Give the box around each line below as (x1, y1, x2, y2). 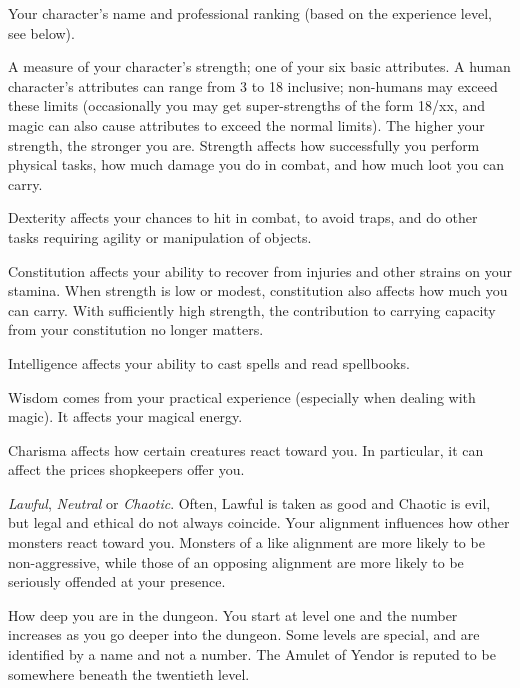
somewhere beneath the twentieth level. (8, 663, 250, 684)
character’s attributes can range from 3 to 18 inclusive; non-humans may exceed (8, 75, 498, 96)
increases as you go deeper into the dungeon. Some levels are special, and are (8, 624, 480, 645)
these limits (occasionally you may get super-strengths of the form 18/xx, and (8, 95, 485, 116)
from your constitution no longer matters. (8, 319, 264, 340)
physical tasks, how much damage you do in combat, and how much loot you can (8, 154, 505, 175)
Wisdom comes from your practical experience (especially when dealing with (8, 386, 476, 407)
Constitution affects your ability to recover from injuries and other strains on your (8, 260, 512, 281)
